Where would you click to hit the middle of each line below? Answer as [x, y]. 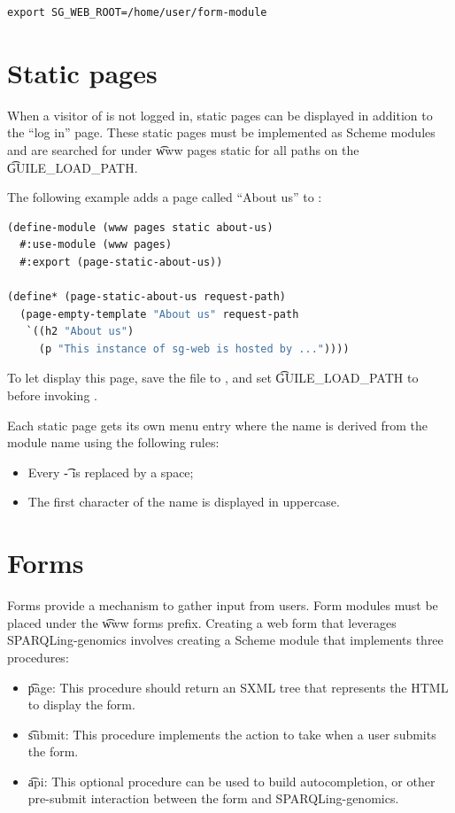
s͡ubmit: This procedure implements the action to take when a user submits [232, 734]
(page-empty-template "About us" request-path [159, 314]
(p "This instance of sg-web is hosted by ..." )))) [194, 348]
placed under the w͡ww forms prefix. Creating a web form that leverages [202, 622]
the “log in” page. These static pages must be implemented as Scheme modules [221, 132]
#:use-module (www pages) [96, 245]
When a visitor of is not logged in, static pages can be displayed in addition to [220, 115]
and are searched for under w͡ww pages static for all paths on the [183, 149]
